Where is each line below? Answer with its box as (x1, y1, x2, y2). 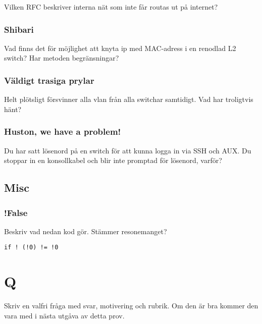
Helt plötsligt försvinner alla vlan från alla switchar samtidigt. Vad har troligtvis (4, 94, 253, 104)
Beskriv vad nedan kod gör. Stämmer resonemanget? (4, 226, 167, 236)
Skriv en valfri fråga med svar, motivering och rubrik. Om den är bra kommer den (4, 300, 258, 311)
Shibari (4, 23, 34, 35)
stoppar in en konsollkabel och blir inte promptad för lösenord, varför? (4, 155, 222, 166)
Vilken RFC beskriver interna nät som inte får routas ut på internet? (4, 2, 218, 12)
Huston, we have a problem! (4, 125, 121, 138)
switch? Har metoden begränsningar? (4, 52, 119, 63)
